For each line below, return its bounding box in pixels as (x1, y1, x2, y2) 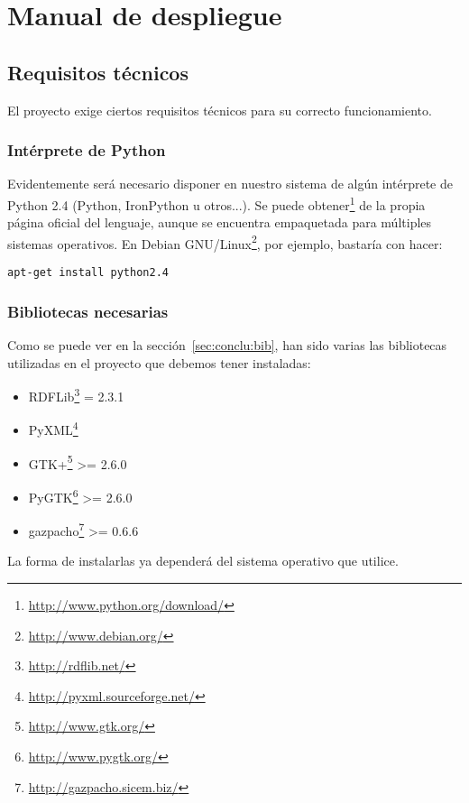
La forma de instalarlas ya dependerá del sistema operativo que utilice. (7, 551, 399, 570)
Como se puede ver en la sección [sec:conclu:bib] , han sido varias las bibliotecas (7, 335, 447, 354)
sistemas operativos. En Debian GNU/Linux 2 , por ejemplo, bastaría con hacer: (7, 231, 443, 253)
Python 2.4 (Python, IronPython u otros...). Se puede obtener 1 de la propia (7, 192, 426, 214)
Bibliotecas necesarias (7, 300, 169, 322)
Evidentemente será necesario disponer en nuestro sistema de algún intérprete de (7, 174, 453, 193)
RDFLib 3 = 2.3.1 (28, 384, 124, 405)
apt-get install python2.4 (7, 266, 169, 280)
